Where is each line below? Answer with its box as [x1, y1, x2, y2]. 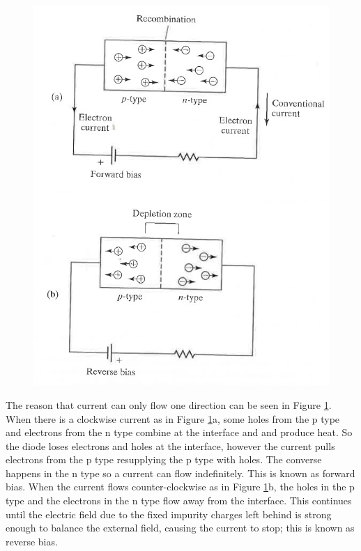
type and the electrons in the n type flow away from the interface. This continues [6, 493, 352, 508]
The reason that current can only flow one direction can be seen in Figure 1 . [6, 397, 332, 412]
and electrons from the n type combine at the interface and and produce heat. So [6, 425, 353, 440]
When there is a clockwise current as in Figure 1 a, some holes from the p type [6, 411, 340, 426]
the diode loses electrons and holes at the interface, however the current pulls [6, 438, 335, 453]
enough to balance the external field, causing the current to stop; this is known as [6, 520, 355, 535]
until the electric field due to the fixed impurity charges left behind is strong [6, 506, 332, 521]
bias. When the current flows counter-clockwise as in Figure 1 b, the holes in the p [6, 479, 355, 494]
